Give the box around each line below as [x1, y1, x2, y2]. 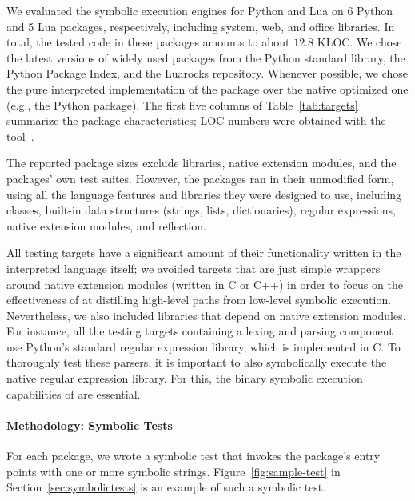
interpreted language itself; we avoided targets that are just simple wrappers [6, 259, 381, 276]
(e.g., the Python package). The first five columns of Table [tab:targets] [6, 96, 358, 113]
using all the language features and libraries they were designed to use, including [6, 186, 402, 202]
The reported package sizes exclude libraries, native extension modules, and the [6, 154, 397, 171]
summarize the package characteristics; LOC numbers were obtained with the [6, 112, 386, 129]
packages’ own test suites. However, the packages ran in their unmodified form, [6, 170, 394, 186]
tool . [6, 127, 34, 144]
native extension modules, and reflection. [6, 217, 206, 234]
